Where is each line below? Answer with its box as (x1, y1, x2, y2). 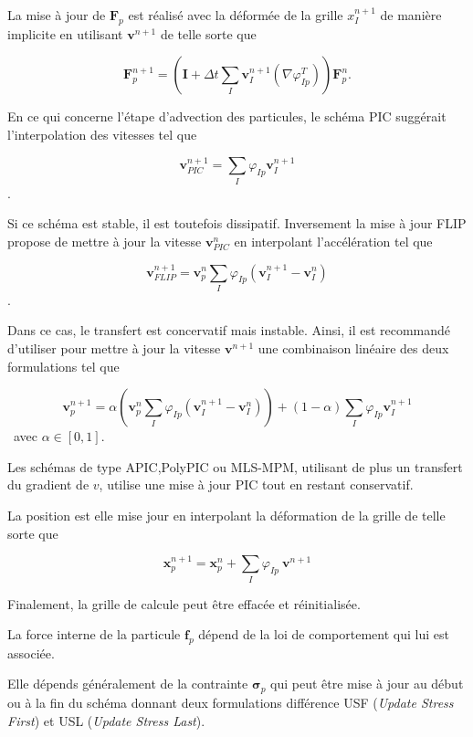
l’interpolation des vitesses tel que (7, 124, 197, 143)
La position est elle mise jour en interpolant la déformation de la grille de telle (7, 505, 446, 524)
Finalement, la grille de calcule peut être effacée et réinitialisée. (7, 594, 361, 613)
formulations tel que (7, 356, 120, 375)
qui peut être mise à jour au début (270, 674, 464, 693)
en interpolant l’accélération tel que (234, 231, 433, 250)
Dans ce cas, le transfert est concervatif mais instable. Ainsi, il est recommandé (7, 321, 451, 340)
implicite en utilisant (7, 24, 123, 43)
